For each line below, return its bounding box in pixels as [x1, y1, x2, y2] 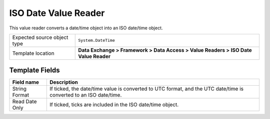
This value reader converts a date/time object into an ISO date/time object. [9, 25, 163, 31]
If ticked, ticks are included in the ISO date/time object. [49, 101, 179, 108]
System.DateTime [78, 38, 115, 43]
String [12, 85, 27, 92]
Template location [12, 50, 54, 57]
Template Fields [9, 66, 60, 75]
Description [49, 79, 78, 86]
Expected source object [12, 34, 68, 41]
